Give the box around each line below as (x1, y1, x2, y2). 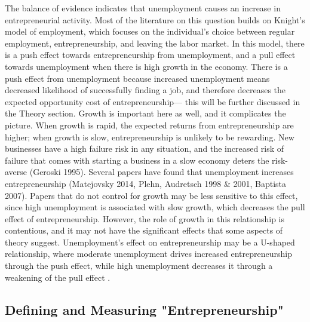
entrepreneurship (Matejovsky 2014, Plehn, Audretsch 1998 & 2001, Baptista (5, 177, 287, 189)
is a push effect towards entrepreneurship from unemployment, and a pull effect (5, 48, 296, 61)
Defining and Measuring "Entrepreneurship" (5, 300, 284, 318)
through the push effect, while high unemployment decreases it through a (5, 259, 273, 272)
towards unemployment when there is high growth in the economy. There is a (5, 60, 288, 72)
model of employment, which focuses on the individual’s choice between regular (5, 25, 295, 38)
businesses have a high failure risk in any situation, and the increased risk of (5, 142, 284, 155)
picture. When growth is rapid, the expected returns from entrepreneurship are (5, 118, 294, 131)
